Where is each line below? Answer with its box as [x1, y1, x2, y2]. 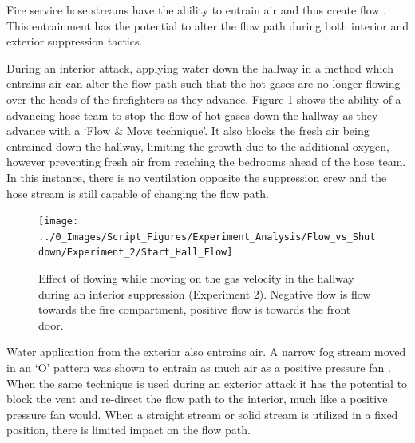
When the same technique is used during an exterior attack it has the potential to [6, 374, 408, 391]
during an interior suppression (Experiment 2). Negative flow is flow [38, 285, 371, 302]
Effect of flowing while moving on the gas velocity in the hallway [38, 270, 354, 287]
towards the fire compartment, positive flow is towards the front [38, 301, 351, 318]
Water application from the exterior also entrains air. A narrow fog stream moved [6, 343, 406, 360]
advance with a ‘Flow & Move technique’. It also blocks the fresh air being [6, 122, 370, 139]
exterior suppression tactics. [6, 33, 143, 49]
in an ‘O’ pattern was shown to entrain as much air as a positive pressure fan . [6, 359, 391, 376]
